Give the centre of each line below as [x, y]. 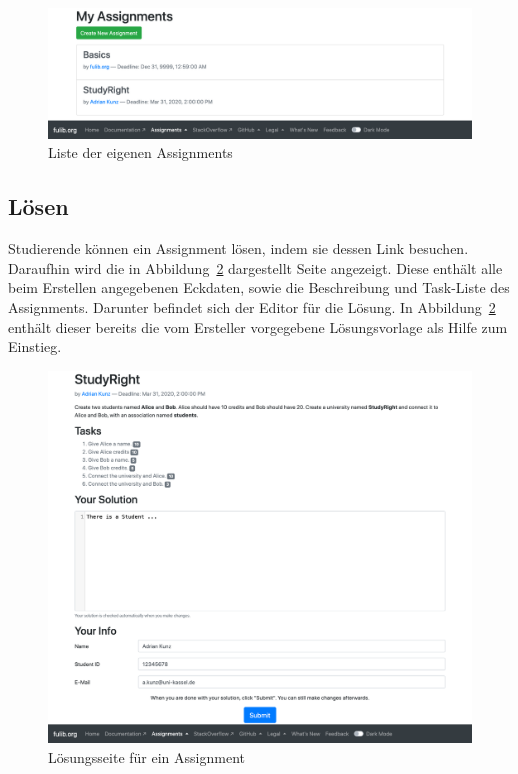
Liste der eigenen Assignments [140, 152]
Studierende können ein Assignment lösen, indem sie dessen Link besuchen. [238, 248]
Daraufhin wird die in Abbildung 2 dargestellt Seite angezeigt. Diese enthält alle [255, 267]
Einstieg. [35, 346]
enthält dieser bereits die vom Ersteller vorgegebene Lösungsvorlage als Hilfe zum [258, 326]
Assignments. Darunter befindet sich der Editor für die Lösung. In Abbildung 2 [252, 307]
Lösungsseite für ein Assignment [146, 756]
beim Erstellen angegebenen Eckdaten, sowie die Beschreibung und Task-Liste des [259, 287]
